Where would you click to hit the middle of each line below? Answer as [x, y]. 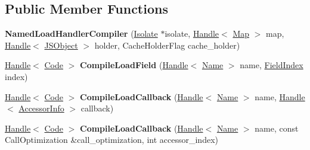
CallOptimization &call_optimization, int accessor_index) [111, 140]
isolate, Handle [192, 33]
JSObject [61, 45]
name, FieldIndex [272, 65]
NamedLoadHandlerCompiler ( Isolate [81, 33]
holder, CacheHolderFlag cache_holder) [167, 45]
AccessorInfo [41, 108]
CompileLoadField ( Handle [134, 65]
